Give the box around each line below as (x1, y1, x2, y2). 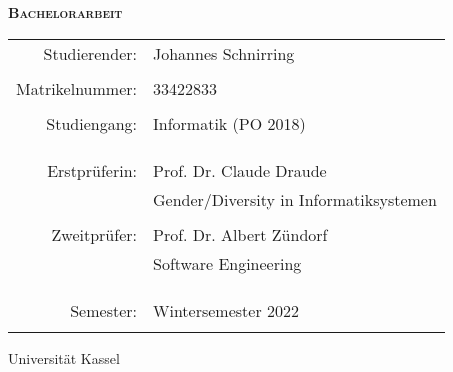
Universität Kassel (8, 347, 120, 368)
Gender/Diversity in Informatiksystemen (153, 187, 437, 211)
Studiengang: (46, 111, 137, 135)
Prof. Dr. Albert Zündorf (153, 222, 328, 246)
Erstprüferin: (47, 158, 137, 182)
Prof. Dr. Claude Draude (153, 158, 327, 182)
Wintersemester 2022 (153, 298, 300, 322)
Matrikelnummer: (16, 76, 137, 100)
